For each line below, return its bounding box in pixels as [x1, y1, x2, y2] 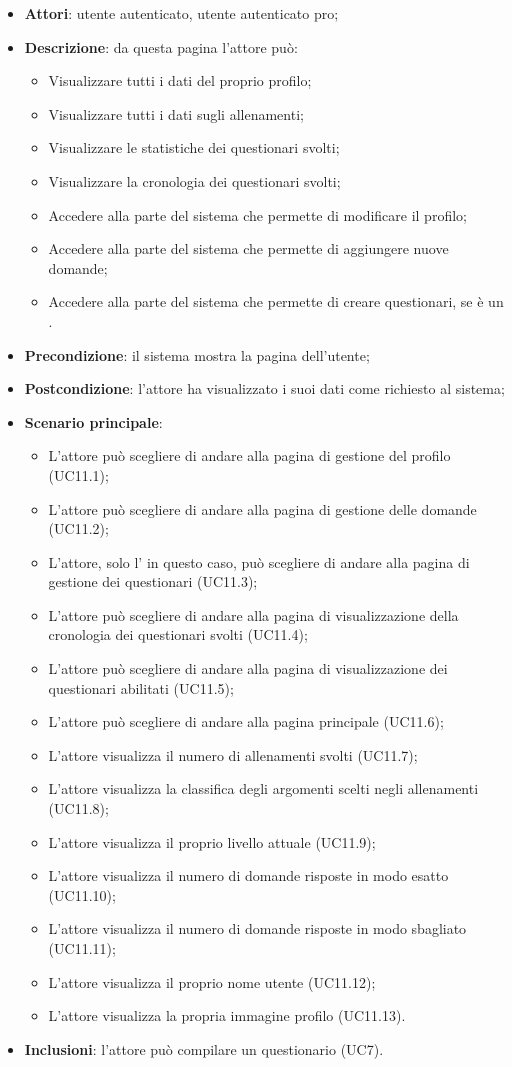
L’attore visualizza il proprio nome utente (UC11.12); [48, 971, 376, 992]
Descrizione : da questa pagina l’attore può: [24, 36, 298, 57]
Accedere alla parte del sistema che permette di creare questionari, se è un [48, 291, 504, 312]
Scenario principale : [24, 411, 163, 432]
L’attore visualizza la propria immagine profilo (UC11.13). [48, 1005, 406, 1026]
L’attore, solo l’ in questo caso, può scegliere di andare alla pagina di [48, 551, 470, 572]
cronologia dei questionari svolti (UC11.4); [48, 624, 308, 645]
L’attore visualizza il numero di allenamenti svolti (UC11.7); [48, 744, 418, 765]
